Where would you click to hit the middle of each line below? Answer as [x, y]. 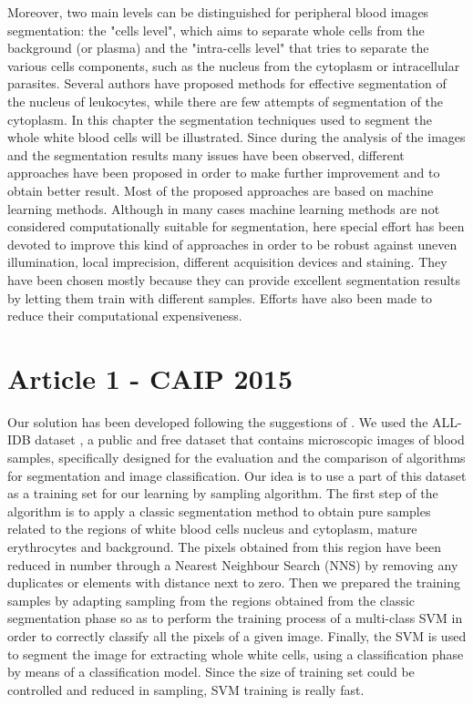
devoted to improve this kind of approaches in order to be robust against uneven [232, 244]
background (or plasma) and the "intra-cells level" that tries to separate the [218, 48]
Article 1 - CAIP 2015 [150, 378]
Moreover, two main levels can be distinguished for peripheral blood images [218, 12]
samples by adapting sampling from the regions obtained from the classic [211, 600]
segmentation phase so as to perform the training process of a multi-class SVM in [235, 618]
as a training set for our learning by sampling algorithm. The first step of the [223, 493]
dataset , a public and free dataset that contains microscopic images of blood [250, 439]
